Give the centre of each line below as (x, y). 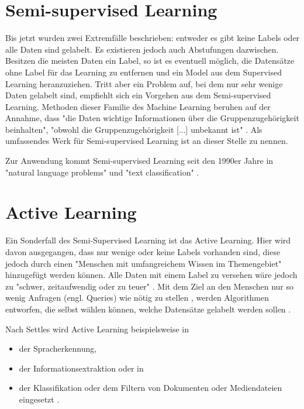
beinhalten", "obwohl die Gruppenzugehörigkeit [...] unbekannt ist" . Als (134, 129)
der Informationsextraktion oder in (81, 368)
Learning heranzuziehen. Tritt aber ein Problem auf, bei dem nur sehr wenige (144, 83)
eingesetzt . (39, 399)
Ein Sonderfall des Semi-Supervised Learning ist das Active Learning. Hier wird (148, 240)
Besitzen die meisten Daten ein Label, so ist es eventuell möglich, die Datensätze (150, 61)
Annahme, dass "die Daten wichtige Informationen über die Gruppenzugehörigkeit (152, 118)
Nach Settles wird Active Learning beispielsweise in (97, 329)
